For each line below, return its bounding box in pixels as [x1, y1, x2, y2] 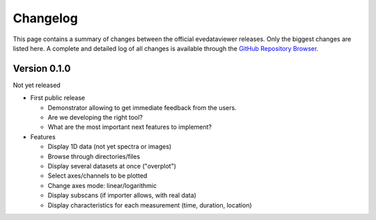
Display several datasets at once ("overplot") [47, 162, 177, 170]
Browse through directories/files [47, 152, 141, 160]
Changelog [13, 10, 78, 26]
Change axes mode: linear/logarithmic [47, 181, 157, 189]
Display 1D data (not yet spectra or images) [47, 143, 172, 151]
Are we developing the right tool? [47, 113, 143, 122]
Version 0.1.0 [13, 63, 71, 74]
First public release [30, 94, 86, 102]
